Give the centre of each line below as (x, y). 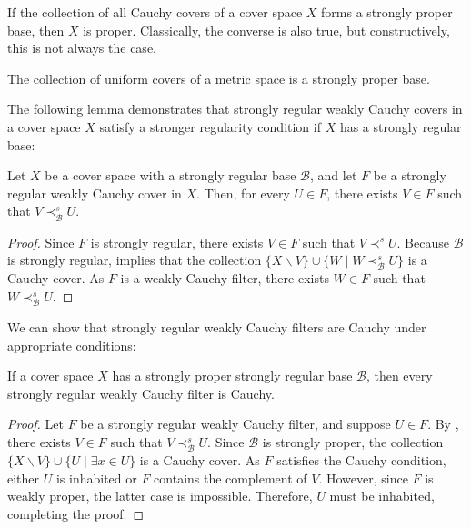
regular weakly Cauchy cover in (95, 193)
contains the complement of (230, 478)
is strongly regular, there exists (177, 242)
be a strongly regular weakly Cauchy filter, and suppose (235, 424)
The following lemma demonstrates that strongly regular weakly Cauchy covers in (235, 109)
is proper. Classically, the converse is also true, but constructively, (266, 30)
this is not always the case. (82, 48)
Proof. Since (41, 242)
